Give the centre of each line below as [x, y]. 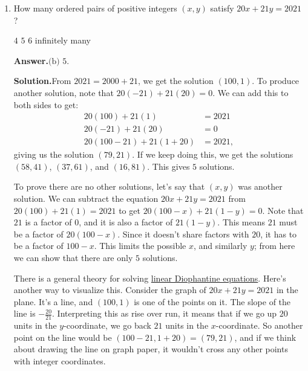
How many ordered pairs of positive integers [95, 8]
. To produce [276, 81]
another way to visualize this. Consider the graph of [110, 290]
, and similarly [220, 246]
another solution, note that [64, 92]
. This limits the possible [140, 246]
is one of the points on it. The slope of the [212, 301]
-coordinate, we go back [107, 325]
